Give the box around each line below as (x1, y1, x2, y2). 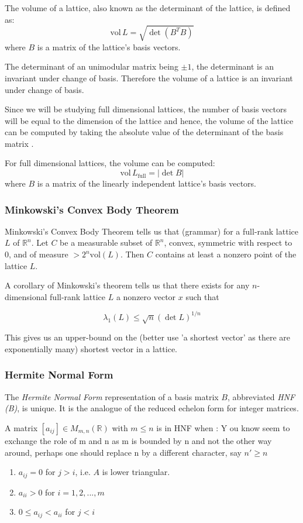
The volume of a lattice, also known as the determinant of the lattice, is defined (5, 2, 291, 13)
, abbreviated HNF (228, 390, 295, 402)
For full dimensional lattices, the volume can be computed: (5, 157, 215, 169)
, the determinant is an (191, 60, 274, 73)
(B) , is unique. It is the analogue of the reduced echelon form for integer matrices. (5, 402, 299, 414)
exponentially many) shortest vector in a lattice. (5, 342, 178, 355)
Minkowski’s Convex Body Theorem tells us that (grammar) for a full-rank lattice (5, 225, 298, 237)
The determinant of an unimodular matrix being (5, 60, 178, 73)
